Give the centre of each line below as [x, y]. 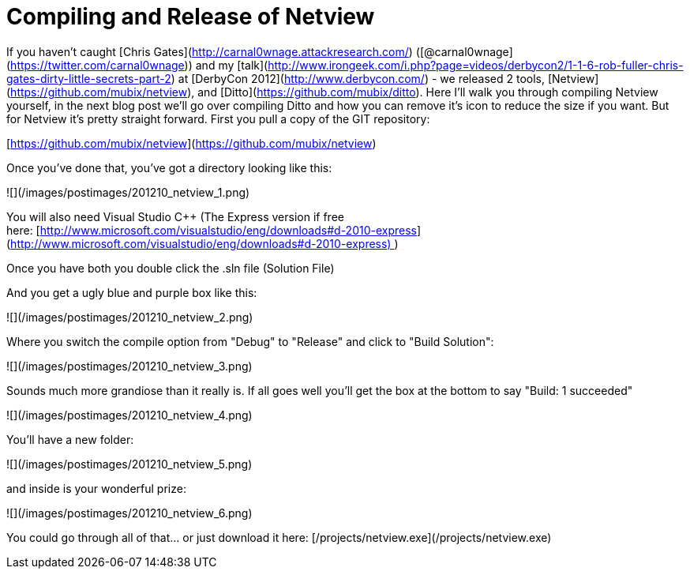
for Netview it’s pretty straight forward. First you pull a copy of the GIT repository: [218, 118]
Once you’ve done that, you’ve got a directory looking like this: [169, 167]
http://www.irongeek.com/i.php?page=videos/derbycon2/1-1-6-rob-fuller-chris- [476, 65]
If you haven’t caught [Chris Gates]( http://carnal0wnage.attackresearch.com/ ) [210, 51]
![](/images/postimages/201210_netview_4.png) [129, 415]
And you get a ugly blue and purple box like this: [132, 292]
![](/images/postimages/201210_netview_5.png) [129, 464]
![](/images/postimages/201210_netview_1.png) [128, 192]
